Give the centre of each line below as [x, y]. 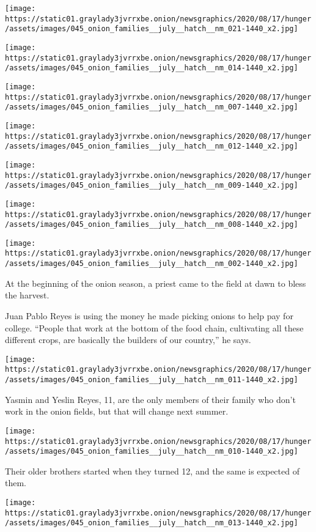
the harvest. [27, 295]
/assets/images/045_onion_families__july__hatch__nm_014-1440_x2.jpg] [152, 68]
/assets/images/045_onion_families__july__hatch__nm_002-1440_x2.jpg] [152, 264]
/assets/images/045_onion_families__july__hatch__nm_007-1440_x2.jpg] [152, 107]
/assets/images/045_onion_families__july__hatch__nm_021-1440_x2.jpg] [152, 29]
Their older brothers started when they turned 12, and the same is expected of [152, 471]
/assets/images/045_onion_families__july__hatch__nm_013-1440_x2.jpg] [152, 523]
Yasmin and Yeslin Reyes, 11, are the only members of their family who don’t [150, 399]
